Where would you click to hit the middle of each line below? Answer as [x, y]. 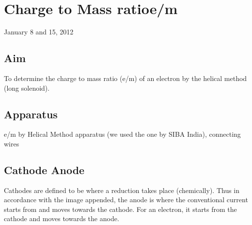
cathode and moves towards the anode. [62, 218]
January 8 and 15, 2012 [39, 32]
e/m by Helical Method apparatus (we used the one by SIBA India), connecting [122, 134]
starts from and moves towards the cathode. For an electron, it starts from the [120, 209]
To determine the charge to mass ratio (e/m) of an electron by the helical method [126, 78]
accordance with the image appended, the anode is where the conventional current [126, 200]
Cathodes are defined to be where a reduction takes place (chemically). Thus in [122, 190]
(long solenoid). [27, 88]
